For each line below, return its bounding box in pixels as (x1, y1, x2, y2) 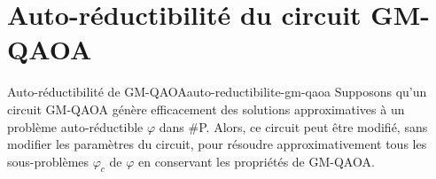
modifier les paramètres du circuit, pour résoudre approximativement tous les (7, 135, 427, 153)
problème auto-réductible (7, 117, 144, 136)
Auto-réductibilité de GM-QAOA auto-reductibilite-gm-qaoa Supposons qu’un (7, 82, 427, 101)
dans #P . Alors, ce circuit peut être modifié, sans (159, 117, 428, 136)
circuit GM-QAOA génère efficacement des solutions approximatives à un (7, 99, 405, 118)
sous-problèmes (7, 152, 90, 170)
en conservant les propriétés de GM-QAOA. (138, 152, 375, 170)
